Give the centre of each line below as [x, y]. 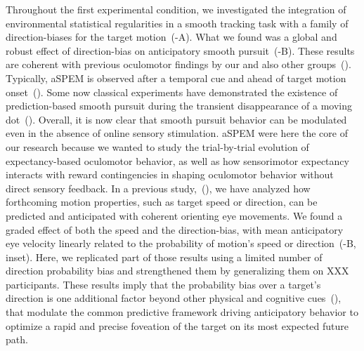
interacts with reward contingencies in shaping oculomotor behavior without [170, 174]
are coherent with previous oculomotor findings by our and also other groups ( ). [178, 64]
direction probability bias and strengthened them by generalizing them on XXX [177, 271]
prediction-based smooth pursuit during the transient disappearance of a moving [179, 106]
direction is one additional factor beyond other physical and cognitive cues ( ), [174, 298]
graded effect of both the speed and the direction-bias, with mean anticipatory [175, 229]
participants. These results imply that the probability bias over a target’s [163, 284]
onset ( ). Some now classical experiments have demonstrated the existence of [172, 92]
